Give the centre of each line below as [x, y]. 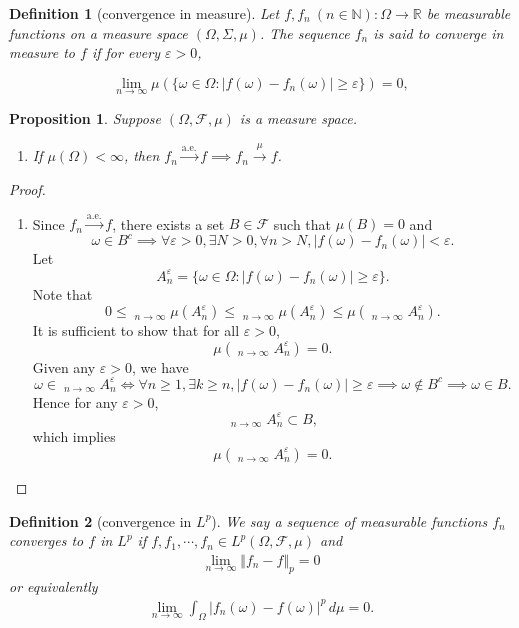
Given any [64, 366]
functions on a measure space [98, 32]
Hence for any [75, 401]
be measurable [468, 13]
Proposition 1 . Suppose [85, 118]
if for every [125, 52]
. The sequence [304, 32]
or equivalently [53, 585]
